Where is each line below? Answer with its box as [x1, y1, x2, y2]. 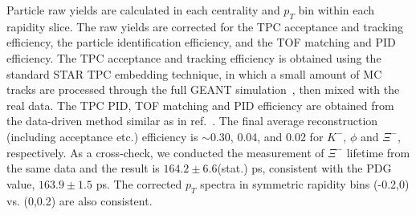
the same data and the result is [6, 160, 160, 176]
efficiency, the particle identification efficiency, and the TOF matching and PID [6, 34, 396, 51]
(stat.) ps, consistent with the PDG [217, 160, 392, 176]
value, [6, 175, 35, 192]
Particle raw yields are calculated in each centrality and [6, 2, 280, 18]
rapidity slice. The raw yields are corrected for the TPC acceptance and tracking [6, 18, 404, 34]
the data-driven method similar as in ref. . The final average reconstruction [6, 112, 378, 129]
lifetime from [346, 144, 410, 160]
